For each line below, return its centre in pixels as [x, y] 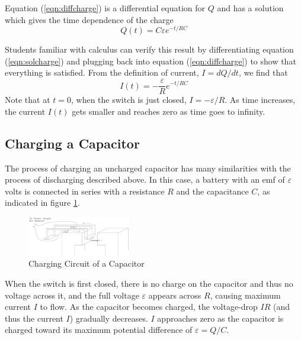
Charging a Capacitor [72, 143]
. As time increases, [260, 100]
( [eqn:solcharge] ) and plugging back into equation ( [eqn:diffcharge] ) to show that [150, 61]
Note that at [28, 100]
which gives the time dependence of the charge [89, 19]
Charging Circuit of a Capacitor [87, 263]
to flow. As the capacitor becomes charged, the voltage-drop [149, 307]
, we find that [263, 72]
